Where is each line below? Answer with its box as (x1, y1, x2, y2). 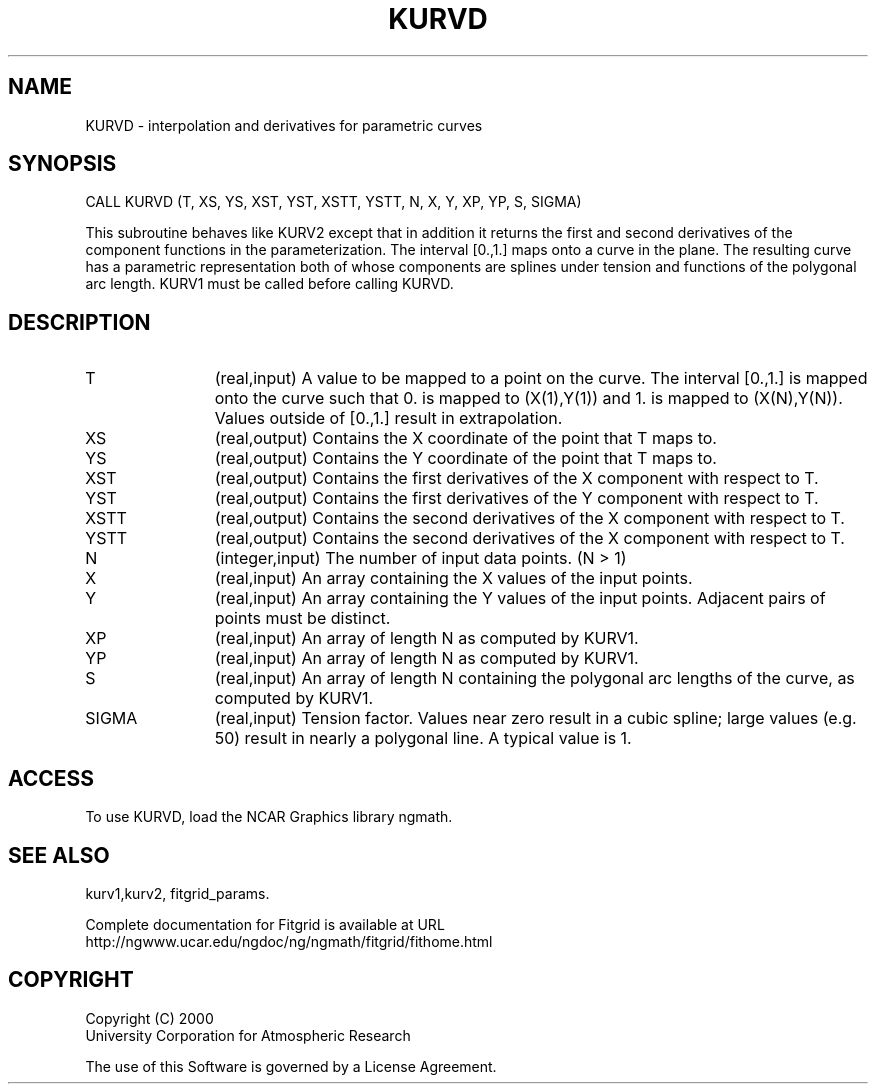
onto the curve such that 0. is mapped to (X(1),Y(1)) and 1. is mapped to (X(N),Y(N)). (214, 388, 843, 409)
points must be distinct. (214, 608, 391, 629)
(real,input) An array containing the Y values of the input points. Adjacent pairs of (214, 588, 826, 609)
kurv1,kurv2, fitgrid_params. (85, 884, 270, 902)
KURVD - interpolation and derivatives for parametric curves (85, 116, 483, 134)
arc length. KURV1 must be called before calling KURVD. (85, 275, 454, 293)
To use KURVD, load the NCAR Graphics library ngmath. (85, 808, 453, 826)
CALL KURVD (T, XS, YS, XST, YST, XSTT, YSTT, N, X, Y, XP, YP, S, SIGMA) (85, 193, 582, 211)
